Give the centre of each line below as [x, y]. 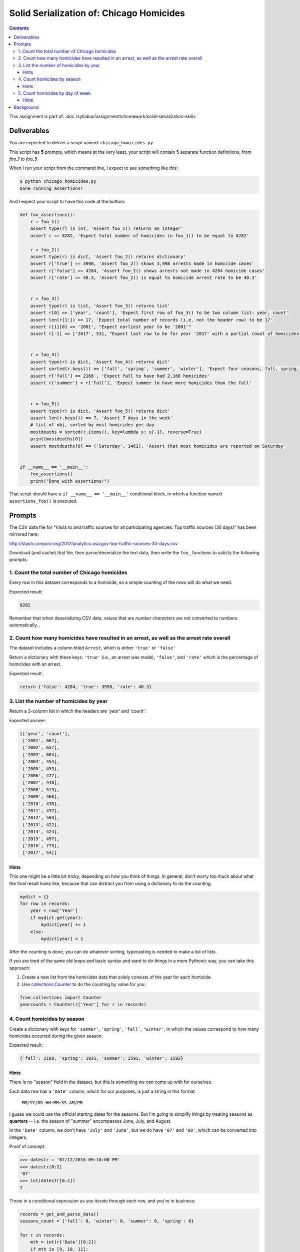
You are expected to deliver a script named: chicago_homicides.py [81, 143]
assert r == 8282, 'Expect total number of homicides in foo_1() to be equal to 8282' [140, 236]
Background [26, 107]
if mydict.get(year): [57, 917]
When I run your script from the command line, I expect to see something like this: [94, 168]
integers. [18, 1137]
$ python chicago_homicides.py [58, 181]
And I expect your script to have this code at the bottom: [67, 201]
